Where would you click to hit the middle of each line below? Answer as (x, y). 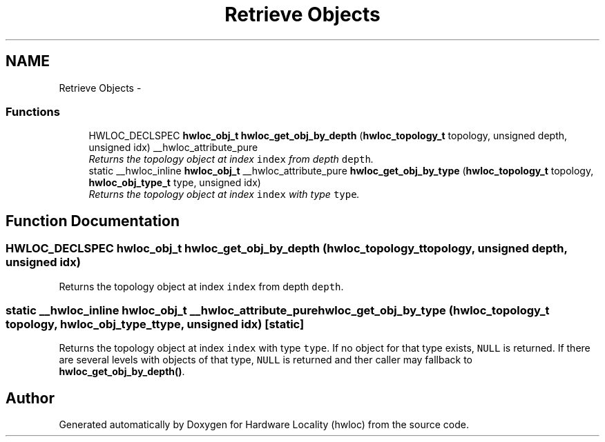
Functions (33, 111)
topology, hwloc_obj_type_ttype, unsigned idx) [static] (155, 324)
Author (30, 398)
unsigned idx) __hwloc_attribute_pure (173, 148)
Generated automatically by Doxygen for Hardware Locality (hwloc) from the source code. (264, 425)
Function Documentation (93, 221)
